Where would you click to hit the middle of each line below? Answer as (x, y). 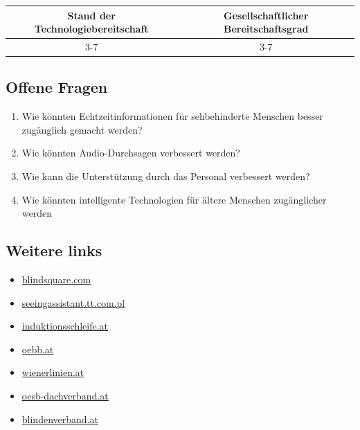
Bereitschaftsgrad (266, 29)
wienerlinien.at (53, 372)
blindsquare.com (56, 279)
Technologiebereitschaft (91, 29)
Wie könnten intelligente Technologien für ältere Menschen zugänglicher (174, 199)
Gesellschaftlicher (266, 15)
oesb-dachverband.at (65, 395)
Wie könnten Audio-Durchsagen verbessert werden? (131, 153)
